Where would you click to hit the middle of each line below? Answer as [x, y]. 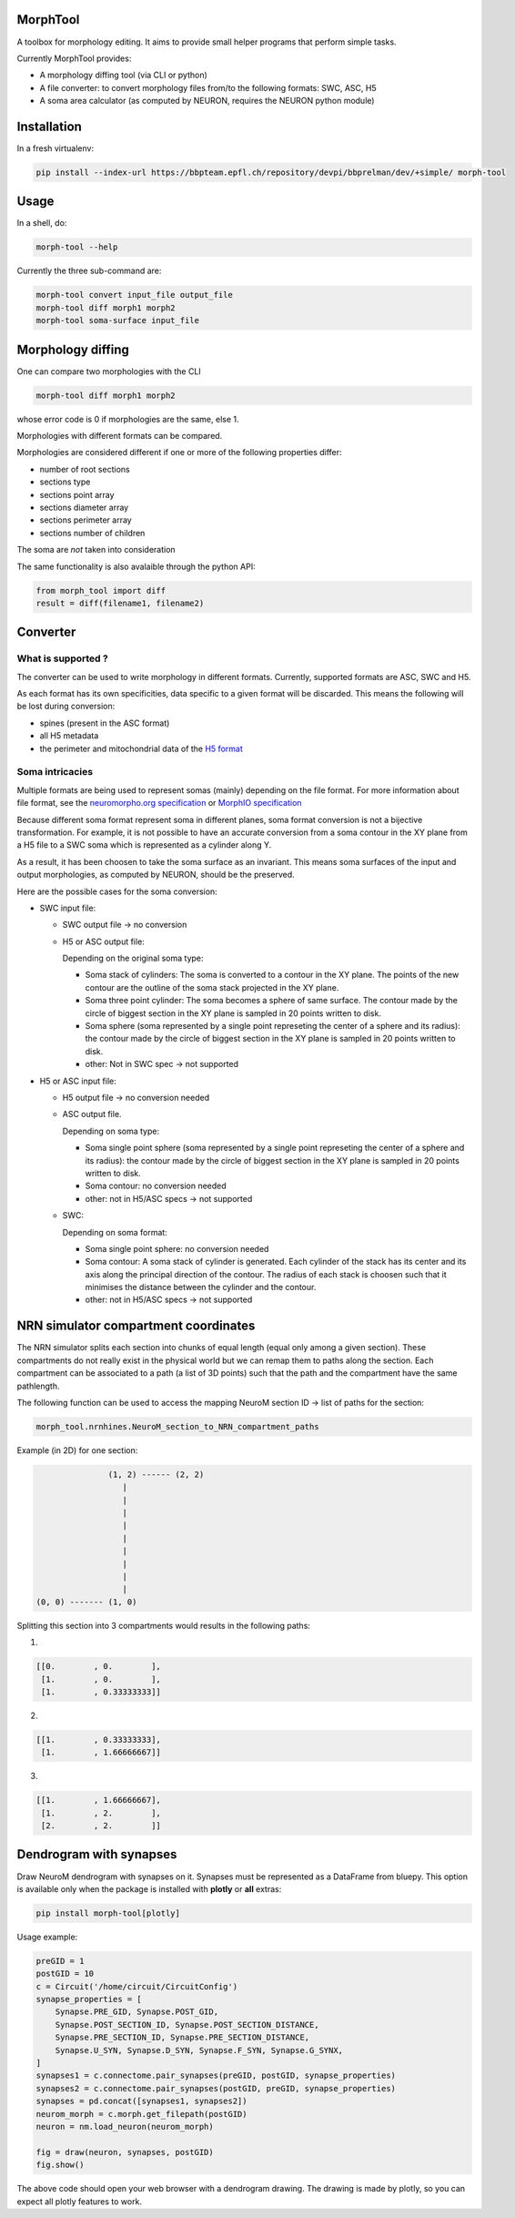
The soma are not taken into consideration [96, 550]
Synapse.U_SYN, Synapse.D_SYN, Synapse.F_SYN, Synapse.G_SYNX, [199, 2050]
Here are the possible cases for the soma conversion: [117, 891]
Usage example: [47, 1937]
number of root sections [85, 469]
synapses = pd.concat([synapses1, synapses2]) [141, 2101]
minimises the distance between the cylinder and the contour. [201, 1287]
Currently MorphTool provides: [74, 58]
